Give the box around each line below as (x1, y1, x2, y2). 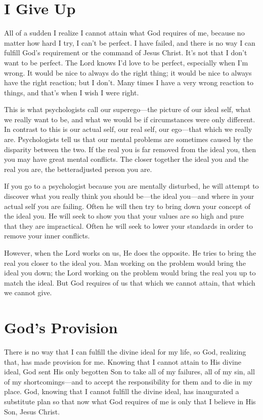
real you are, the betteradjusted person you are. (4, 163, 152, 174)
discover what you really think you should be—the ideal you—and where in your (4, 191, 254, 201)
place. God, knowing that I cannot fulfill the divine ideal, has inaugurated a (4, 386, 239, 397)
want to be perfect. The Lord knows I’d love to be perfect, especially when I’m (4, 57, 248, 67)
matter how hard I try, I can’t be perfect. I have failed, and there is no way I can (4, 37, 255, 48)
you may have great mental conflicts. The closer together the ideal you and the (4, 154, 249, 164)
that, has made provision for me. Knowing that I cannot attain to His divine (4, 356, 241, 367)
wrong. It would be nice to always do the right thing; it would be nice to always (4, 67, 252, 78)
